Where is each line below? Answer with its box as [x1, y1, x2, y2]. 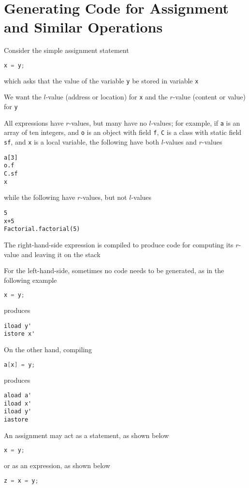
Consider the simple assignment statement [4, 45, 129, 55]
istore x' [4, 330, 35, 338]
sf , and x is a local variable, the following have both [4, 137, 160, 147]
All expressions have [4, 117, 64, 128]
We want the [4, 92, 42, 102]
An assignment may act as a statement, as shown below [4, 430, 169, 440]
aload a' [4, 392, 32, 399]
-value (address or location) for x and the [45, 92, 168, 102]
